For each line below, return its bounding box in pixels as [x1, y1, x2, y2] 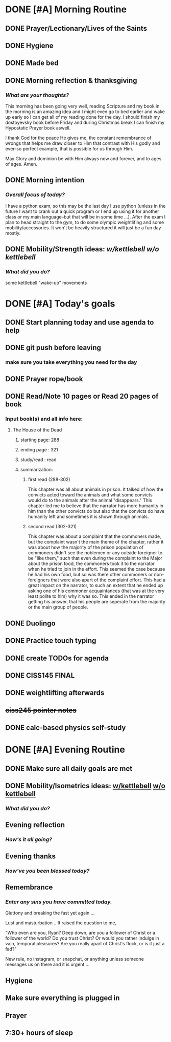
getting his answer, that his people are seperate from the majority [28, 599, 166, 605]
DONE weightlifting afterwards [5, 688, 105, 697]
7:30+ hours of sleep [5, 1028, 73, 1037]
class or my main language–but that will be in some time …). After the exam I [5, 213, 166, 220]
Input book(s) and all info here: [5, 416, 83, 423]
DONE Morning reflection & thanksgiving [5, 76, 137, 85]
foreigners [28, 577, 50, 583]
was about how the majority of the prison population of [28, 544, 144, 551]
